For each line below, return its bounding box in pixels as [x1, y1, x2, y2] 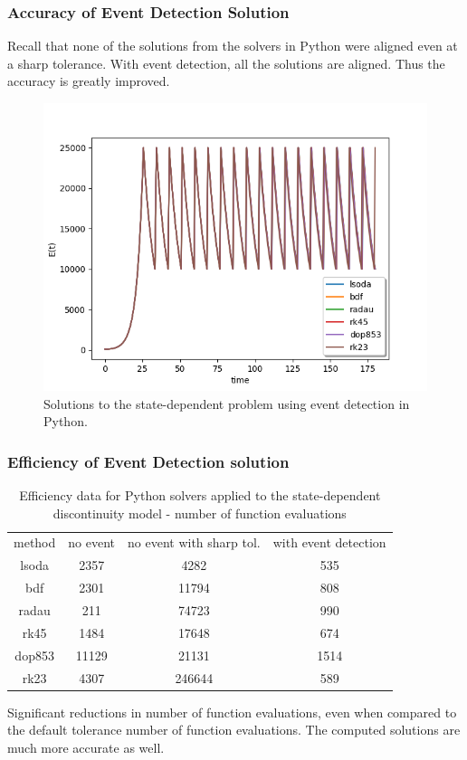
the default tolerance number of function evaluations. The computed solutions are [7, 720, 461, 739]
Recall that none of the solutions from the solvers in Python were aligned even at [7, 36, 458, 55]
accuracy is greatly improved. [7, 71, 170, 90]
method [14, 533, 56, 552]
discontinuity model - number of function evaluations [52, 503, 347, 522]
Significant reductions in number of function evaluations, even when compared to [7, 702, 457, 721]
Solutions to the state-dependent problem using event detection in [43, 394, 410, 413]
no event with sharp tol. [128, 533, 261, 552]
